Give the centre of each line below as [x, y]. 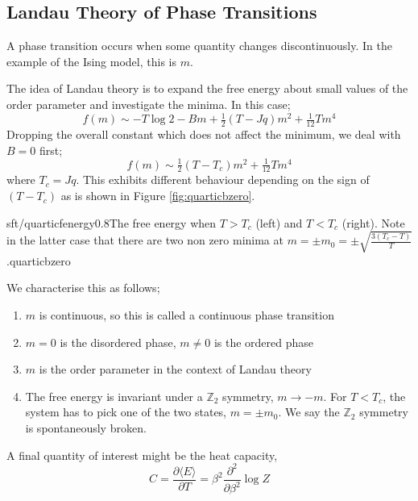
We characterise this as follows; [83, 288]
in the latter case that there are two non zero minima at [145, 240]
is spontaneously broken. [86, 427]
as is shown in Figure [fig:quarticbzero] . [158, 196]
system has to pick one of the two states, [126, 412]
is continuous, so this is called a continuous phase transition [186, 314]
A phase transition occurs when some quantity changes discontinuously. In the [199, 46]
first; [51, 150]
